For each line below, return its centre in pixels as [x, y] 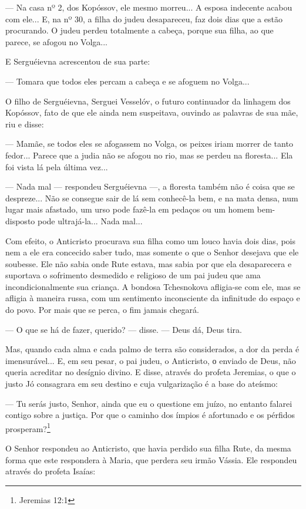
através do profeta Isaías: [51, 471]
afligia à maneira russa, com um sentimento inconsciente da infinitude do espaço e [153, 298]
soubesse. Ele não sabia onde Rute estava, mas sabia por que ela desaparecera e [149, 263]
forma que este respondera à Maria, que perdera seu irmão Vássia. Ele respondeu [151, 459]
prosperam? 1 [28, 427]
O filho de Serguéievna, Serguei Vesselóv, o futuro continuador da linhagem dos [148, 101]
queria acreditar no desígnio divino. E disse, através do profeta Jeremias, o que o [151, 372]
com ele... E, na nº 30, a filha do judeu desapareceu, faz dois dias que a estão [144, 18]
